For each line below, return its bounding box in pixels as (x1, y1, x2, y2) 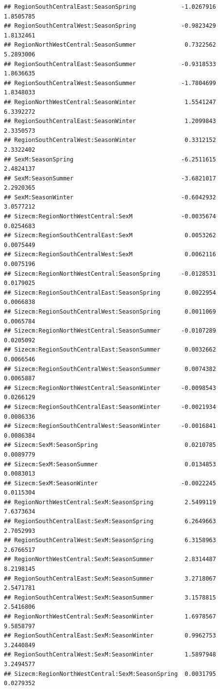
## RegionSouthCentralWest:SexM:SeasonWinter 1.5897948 (4, 651, 216, 658)
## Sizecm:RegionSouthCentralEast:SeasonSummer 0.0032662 (4, 346, 216, 353)
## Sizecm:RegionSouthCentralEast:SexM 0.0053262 (4, 232, 216, 239)
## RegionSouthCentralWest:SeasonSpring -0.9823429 (4, 22, 216, 30)
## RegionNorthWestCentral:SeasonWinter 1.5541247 (4, 98, 216, 106)
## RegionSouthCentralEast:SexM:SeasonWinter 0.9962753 (4, 632, 216, 639)
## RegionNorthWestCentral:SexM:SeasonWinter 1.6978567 (4, 613, 216, 620)
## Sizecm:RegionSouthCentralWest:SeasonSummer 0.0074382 (4, 365, 216, 372)
